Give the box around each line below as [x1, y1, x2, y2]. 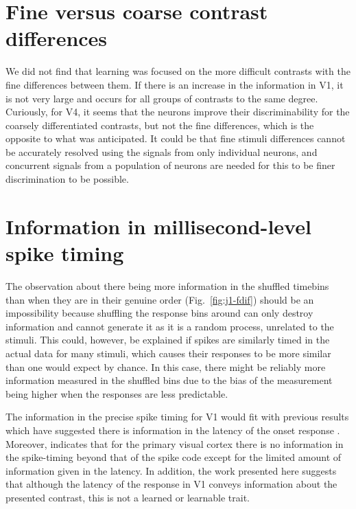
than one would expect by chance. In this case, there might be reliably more [5, 359, 326, 374]
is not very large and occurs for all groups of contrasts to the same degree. [5, 91, 318, 105]
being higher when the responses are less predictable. [5, 386, 228, 400]
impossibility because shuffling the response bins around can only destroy [5, 306, 313, 320]
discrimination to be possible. [5, 172, 129, 186]
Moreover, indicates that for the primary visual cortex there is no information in [5, 436, 344, 451]
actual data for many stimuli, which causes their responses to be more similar [5, 346, 331, 360]
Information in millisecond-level [5, 212, 311, 240]
